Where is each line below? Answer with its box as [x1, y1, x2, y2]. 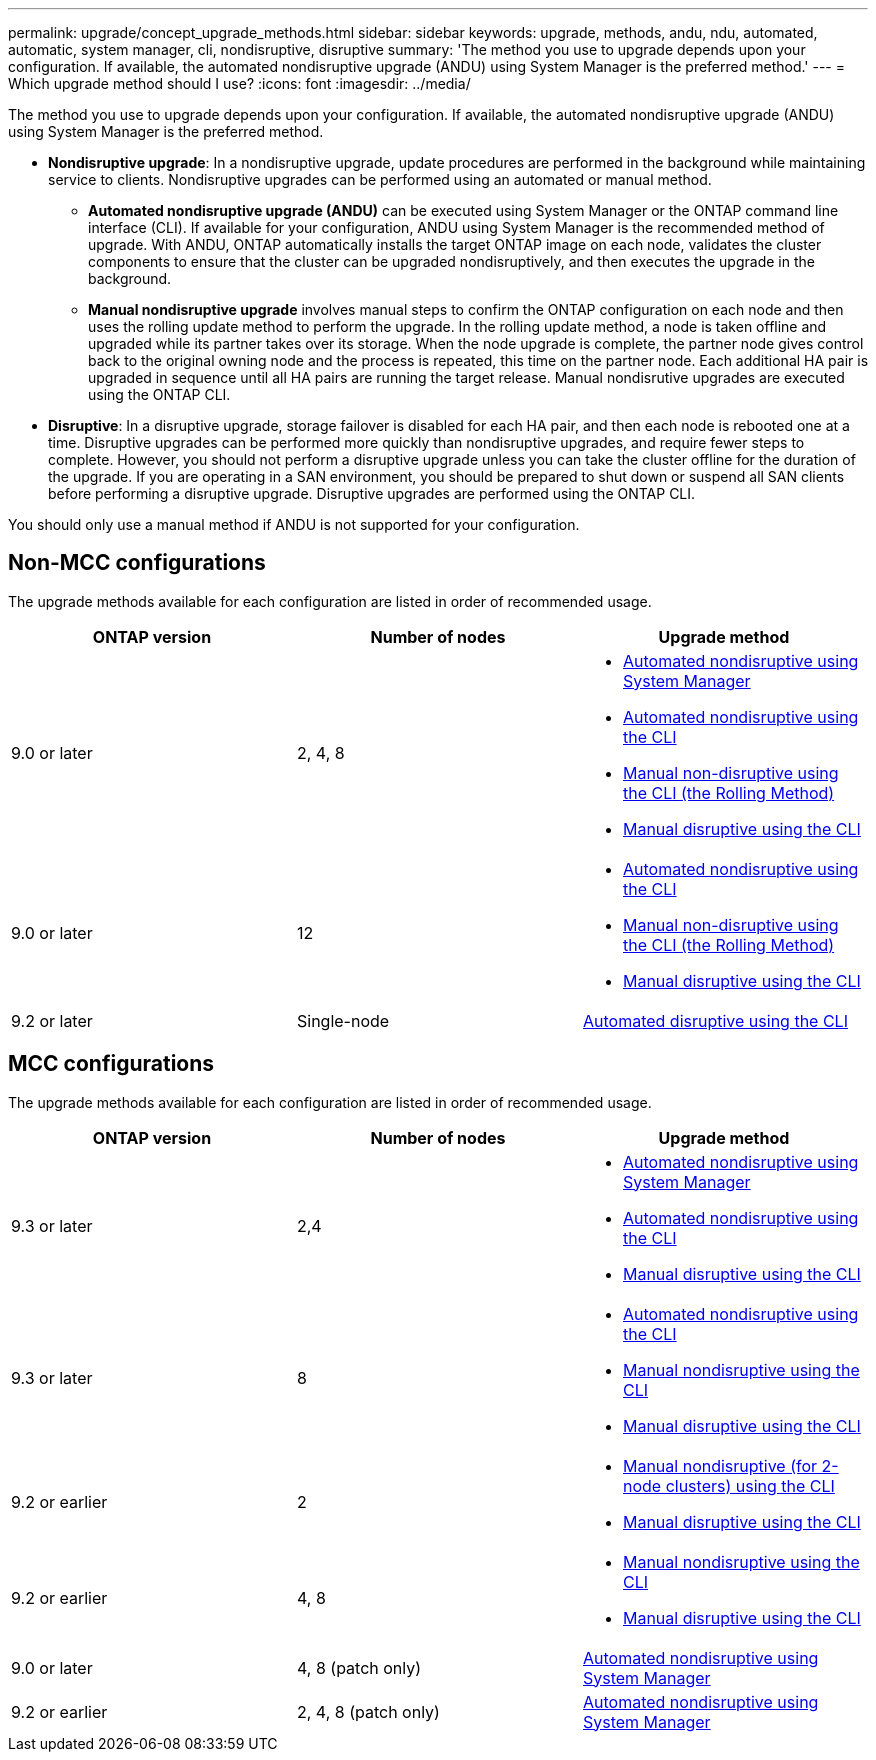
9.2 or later [11, 1010, 93, 1031]
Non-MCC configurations [8, 550, 266, 576]
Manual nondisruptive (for [622, 1455, 818, 1476]
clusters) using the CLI [665, 1475, 835, 1496]
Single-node [296, 1010, 390, 1031]
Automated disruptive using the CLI [582, 1010, 848, 1031]
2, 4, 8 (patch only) [296, 1701, 440, 1722]
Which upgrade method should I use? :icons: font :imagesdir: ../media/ [8, 75, 471, 92]
